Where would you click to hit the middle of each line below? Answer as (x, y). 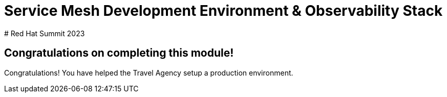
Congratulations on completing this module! (119, 53)
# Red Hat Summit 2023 (45, 33)
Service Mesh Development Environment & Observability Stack (223, 11)
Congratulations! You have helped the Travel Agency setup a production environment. (149, 72)
